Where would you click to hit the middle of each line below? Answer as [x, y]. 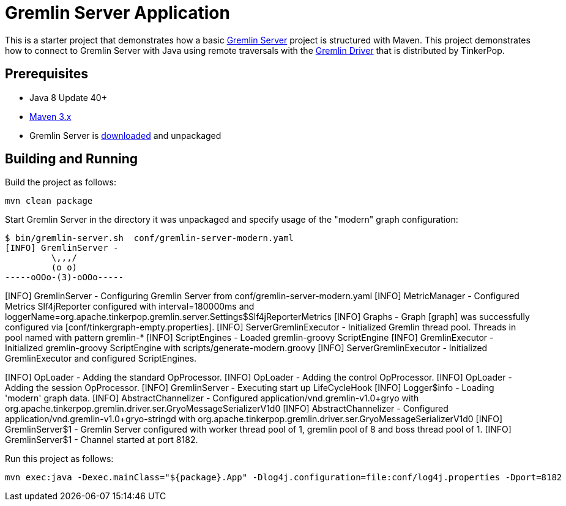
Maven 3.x [50, 116]
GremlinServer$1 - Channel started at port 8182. [102, 440]
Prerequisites [47, 74]
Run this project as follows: [59, 459]
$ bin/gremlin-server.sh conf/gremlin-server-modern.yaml [150, 238]
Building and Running [72, 159]
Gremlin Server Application [117, 13]
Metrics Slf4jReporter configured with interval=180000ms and [130, 307]
